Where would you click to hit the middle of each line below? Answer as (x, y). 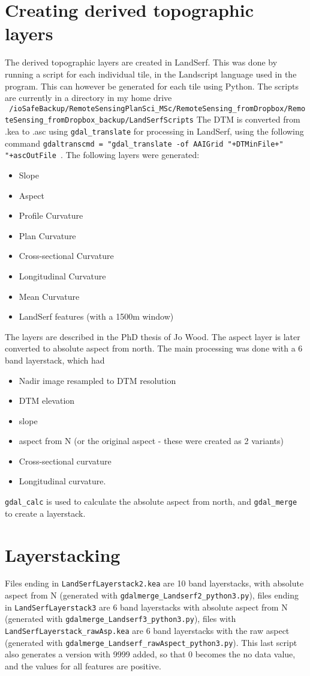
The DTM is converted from (248, 119)
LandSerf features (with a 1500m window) (96, 316)
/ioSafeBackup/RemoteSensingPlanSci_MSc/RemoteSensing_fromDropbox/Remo (157, 108)
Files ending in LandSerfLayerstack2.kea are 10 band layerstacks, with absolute (154, 583)
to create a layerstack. (45, 513)
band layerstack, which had (55, 360)
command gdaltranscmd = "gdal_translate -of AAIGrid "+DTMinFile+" (144, 143)
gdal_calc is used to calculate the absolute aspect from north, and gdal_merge (151, 501)
